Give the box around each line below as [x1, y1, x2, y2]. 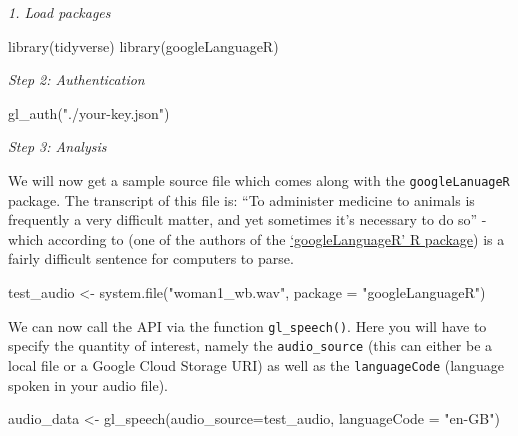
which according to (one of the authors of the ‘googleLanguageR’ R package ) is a [8, 228, 505, 249]
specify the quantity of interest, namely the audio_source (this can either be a [8, 335, 493, 356]
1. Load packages [8, 2, 111, 22]
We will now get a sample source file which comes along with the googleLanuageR [8, 169, 510, 190]
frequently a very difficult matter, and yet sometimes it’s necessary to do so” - [8, 209, 487, 230]
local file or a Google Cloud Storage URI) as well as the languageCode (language [8, 354, 504, 375]
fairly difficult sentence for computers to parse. [8, 248, 294, 269]
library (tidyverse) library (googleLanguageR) [8, 35, 279, 56]
